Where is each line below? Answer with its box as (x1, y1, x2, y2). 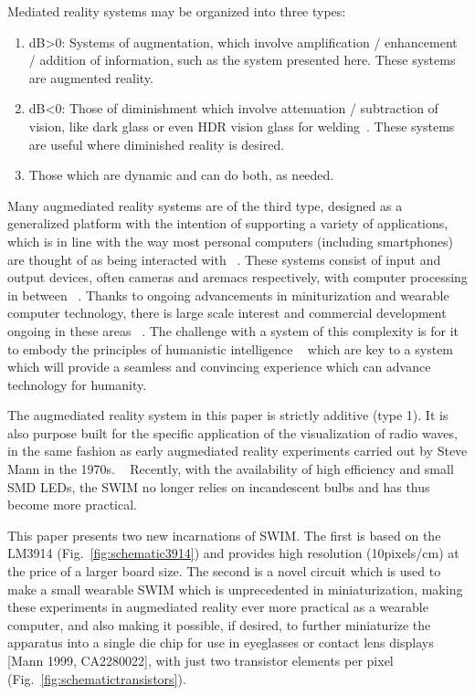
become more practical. (7, 495, 138, 514)
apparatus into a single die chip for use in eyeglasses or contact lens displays (7, 633, 434, 652)
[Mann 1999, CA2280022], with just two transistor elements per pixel (7, 651, 394, 669)
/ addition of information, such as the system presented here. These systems (28, 50, 456, 69)
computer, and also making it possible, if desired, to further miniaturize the (7, 615, 431, 634)
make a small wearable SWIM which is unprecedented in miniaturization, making (7, 579, 463, 598)
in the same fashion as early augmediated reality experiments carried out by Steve (7, 441, 468, 460)
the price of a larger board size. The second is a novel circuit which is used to (7, 562, 441, 581)
